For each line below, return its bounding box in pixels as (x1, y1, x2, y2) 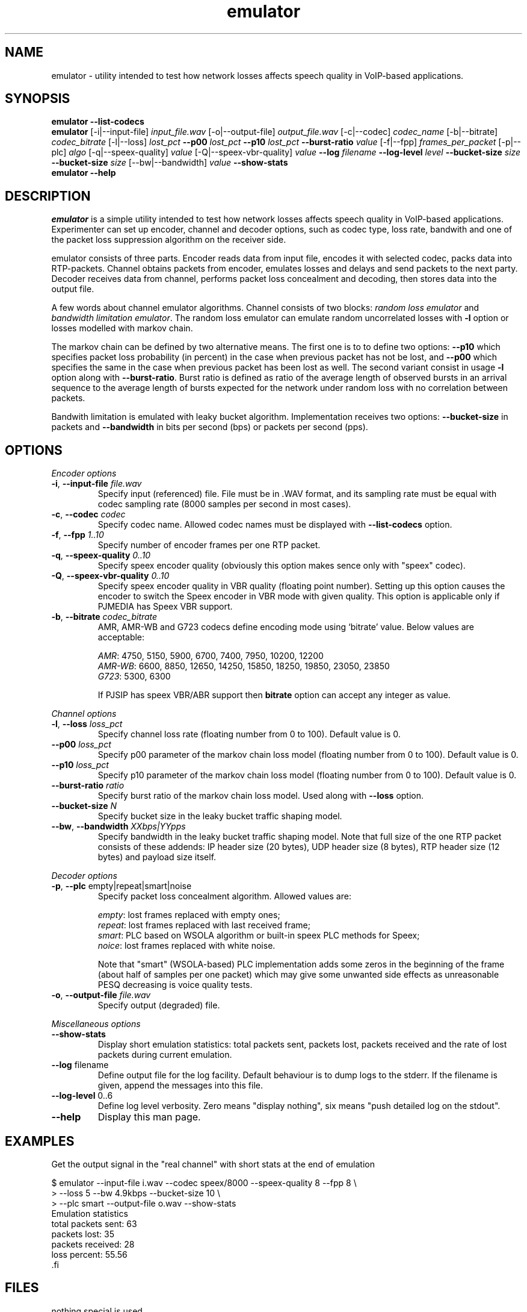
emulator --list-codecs (51, 116, 144, 127)
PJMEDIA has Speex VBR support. (97, 601, 233, 612)
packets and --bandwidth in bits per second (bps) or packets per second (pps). (51, 422, 368, 433)
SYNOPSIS (5, 91, 70, 107)
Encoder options (51, 468, 117, 479)
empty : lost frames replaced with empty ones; (97, 910, 280, 920)
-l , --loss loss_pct (51, 719, 123, 729)
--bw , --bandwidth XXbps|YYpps (51, 821, 186, 832)
